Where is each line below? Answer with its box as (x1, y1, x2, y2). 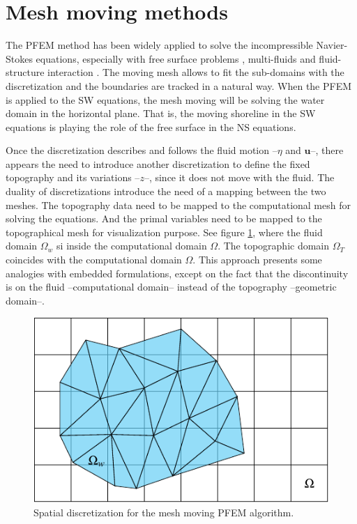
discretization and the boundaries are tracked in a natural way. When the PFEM (6, 78, 352, 93)
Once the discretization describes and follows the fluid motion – (6, 143, 278, 157)
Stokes (6, 51, 33, 65)
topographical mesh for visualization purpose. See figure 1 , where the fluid (6, 224, 323, 239)
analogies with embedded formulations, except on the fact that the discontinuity (6, 265, 349, 280)
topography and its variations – (6, 170, 140, 185)
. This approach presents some (192, 252, 322, 267)
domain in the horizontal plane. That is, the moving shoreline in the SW (6, 106, 316, 121)
